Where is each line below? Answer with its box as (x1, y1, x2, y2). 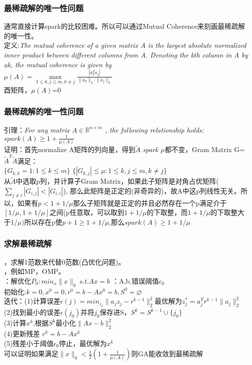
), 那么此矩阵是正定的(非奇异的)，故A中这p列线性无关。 (63, 185, 241, 195)
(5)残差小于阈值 (4, 338, 54, 348)
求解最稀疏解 (4, 237, 52, 250)
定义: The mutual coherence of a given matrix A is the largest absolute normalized (4, 40, 247, 50)
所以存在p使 (24, 216, 62, 227)
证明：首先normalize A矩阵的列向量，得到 (4, 144, 136, 154)
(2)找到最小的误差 (4, 307, 60, 317)
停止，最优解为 (59, 338, 107, 348)
